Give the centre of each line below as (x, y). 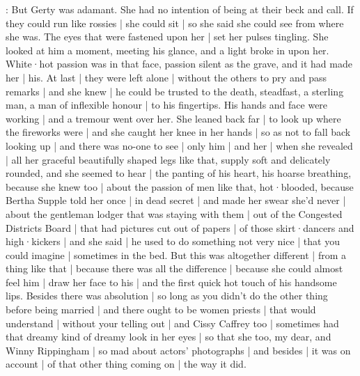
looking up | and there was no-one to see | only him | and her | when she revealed (179, 145)
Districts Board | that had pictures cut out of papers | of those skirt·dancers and (180, 227)
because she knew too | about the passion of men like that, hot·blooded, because (180, 186)
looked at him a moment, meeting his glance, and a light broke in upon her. (167, 50)
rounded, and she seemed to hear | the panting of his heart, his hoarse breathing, (179, 173)
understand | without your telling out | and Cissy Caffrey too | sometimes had (172, 323)
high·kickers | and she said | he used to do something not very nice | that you (173, 241)
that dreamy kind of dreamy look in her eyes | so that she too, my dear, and (169, 337)
